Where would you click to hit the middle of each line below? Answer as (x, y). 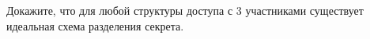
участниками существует (304, 10)
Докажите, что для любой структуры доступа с (120, 10)
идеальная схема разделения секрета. (95, 25)
